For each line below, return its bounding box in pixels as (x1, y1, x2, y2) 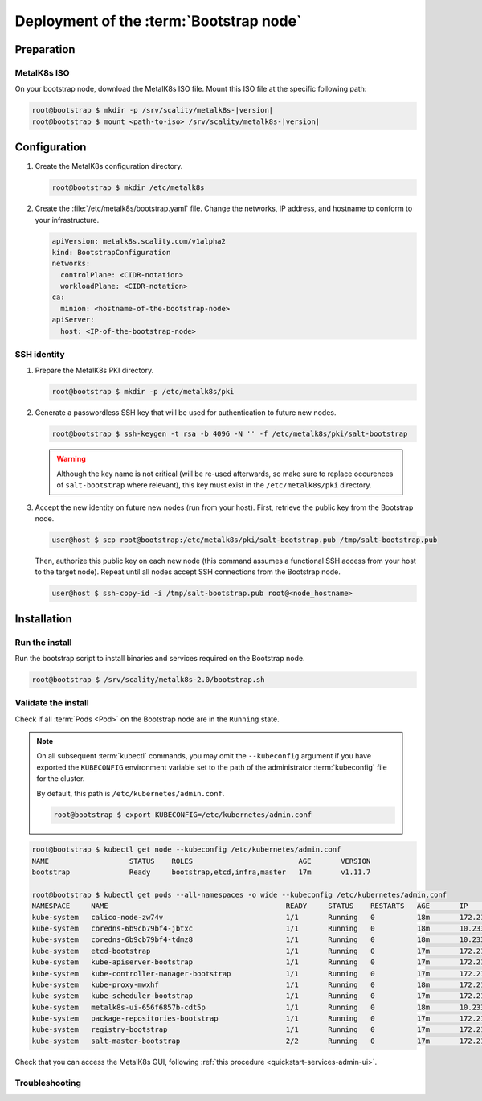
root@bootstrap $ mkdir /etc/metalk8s (51, 183, 205, 192)
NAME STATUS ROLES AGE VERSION (31, 857, 371, 865)
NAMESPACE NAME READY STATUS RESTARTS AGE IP (31, 902, 468, 910)
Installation (14, 612, 72, 626)
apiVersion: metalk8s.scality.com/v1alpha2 (51, 236, 227, 245)
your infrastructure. (35, 215, 100, 224)
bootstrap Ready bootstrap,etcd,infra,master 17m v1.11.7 (31, 868, 371, 877)
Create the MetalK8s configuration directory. (35, 162, 183, 171)
